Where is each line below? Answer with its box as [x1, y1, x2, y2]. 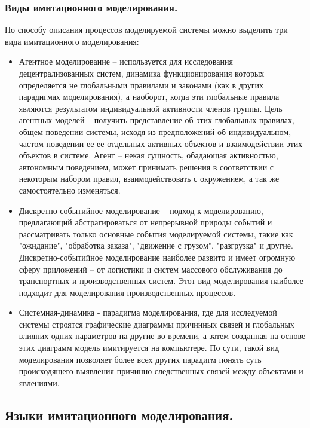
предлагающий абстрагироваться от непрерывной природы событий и [19, 216, 272, 228]
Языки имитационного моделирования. [5, 405, 234, 424]
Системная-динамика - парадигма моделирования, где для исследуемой [19, 306, 277, 319]
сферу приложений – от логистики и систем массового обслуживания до [19, 262, 283, 275]
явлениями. [19, 376, 60, 389]
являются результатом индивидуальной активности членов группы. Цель [19, 102, 283, 114]
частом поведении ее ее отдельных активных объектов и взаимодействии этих [19, 137, 303, 149]
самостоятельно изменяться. [19, 184, 121, 196]
